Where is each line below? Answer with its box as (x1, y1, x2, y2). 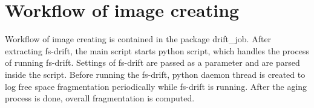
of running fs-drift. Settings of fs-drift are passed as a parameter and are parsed (5, 56, 300, 69)
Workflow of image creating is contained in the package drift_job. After (5, 33, 272, 45)
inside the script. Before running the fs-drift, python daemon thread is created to (5, 68, 306, 80)
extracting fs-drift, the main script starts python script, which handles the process (5, 44, 309, 57)
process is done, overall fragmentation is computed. (5, 92, 195, 104)
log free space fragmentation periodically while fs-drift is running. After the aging (5, 80, 307, 92)
